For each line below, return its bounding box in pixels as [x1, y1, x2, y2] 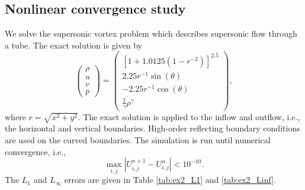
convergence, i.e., [5, 145, 66, 157]
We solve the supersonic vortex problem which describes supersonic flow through [5, 27, 297, 40]
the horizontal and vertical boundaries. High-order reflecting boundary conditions [5, 122, 300, 134]
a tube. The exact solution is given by [5, 38, 142, 51]
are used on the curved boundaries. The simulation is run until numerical [5, 133, 271, 146]
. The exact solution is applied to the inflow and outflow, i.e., [78, 110, 300, 123]
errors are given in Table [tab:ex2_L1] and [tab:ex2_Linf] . [64, 173, 277, 186]
